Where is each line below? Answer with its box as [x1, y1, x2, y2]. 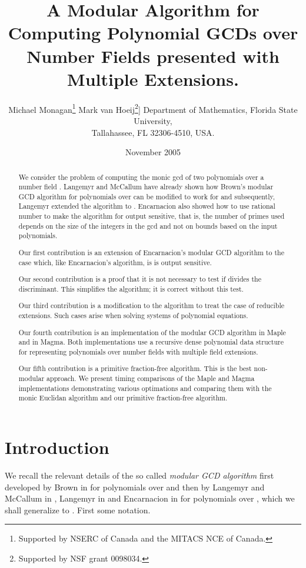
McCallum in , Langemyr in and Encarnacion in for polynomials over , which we [5, 492, 295, 504]
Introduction [5, 435, 109, 459]
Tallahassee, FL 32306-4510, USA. [91, 126, 215, 138]
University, [134, 114, 172, 126]
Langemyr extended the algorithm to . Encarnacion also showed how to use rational [18, 201, 275, 211]
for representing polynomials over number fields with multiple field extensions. [18, 346, 258, 356]
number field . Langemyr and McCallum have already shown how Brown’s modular [18, 182, 274, 192]
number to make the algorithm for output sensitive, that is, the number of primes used [18, 211, 285, 221]
